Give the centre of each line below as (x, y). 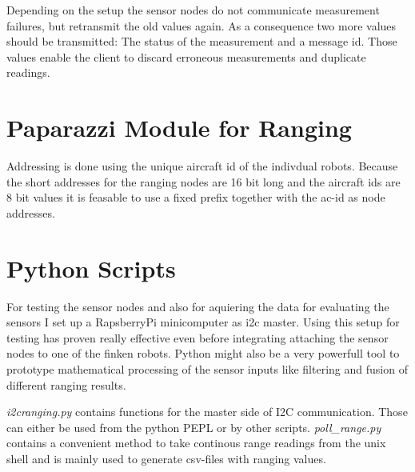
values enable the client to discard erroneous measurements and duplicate (186, 56)
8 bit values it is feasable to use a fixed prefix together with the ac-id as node (196, 197)
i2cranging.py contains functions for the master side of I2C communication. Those (207, 412)
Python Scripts (91, 268)
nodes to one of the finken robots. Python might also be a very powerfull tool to (203, 353)
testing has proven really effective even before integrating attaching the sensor (198, 337)
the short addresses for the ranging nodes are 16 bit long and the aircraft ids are (204, 181)
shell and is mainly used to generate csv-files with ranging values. (166, 458)
